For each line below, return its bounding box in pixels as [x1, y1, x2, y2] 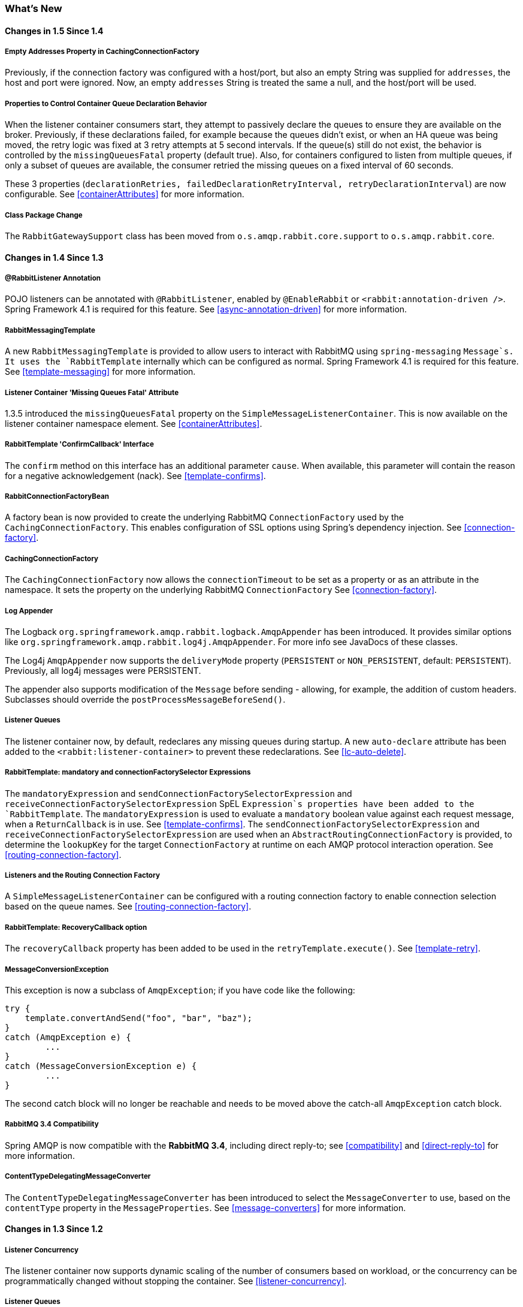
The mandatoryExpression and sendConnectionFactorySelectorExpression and [5, 788, 352, 799]
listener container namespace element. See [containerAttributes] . [5, 418, 262, 429]
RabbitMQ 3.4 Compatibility [5, 1120, 99, 1129]
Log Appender [5, 606, 53, 615]
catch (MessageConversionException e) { [5, 1061, 197, 1071]
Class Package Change [5, 210, 83, 219]
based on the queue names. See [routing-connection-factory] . [5, 901, 252, 912]
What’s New [5, 2, 62, 14]
